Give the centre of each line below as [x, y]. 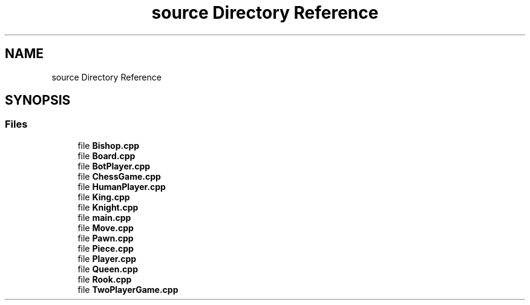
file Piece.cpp [106, 248]
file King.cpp [104, 197]
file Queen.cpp [108, 269]
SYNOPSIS [38, 100]
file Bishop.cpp [109, 145]
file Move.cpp [106, 228]
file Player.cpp [107, 258]
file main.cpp [104, 217]
